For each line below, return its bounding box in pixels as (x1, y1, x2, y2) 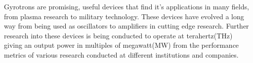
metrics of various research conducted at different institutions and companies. (4, 49, 239, 60)
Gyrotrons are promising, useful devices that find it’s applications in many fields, (4, 1, 249, 11)
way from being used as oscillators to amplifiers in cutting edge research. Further (4, 21, 249, 31)
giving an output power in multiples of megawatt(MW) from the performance (4, 40, 239, 50)
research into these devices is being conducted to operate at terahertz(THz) (4, 30, 233, 40)
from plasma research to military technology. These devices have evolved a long (4, 11, 244, 21)
